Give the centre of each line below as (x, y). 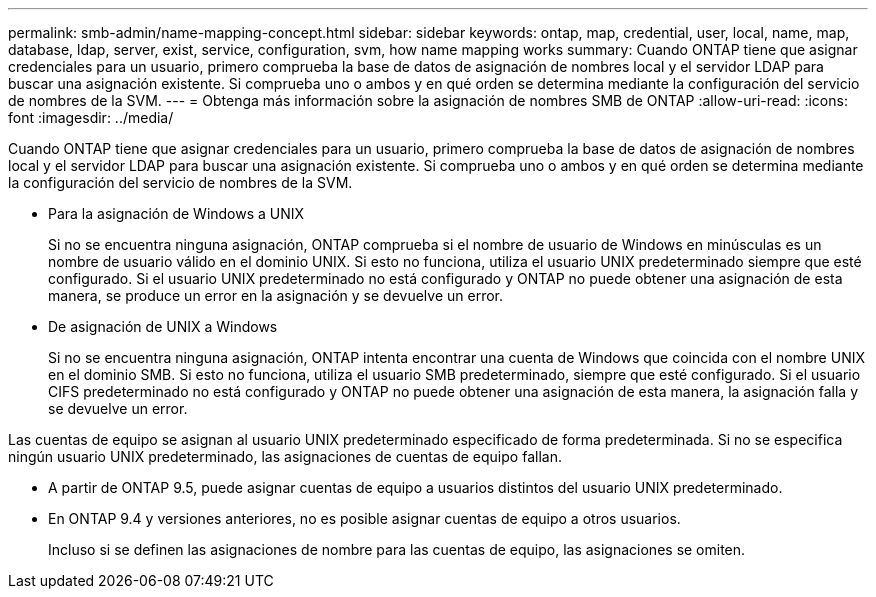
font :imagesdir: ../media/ (91, 117)
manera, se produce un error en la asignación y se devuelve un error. (276, 295)
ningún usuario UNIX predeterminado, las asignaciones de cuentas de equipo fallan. (285, 456)
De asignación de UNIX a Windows (163, 326)
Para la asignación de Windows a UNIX (176, 213)
